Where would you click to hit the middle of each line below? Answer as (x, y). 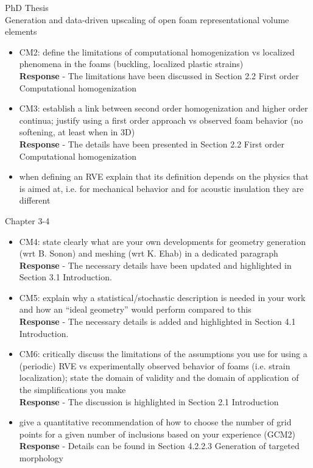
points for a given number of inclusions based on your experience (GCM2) (157, 434)
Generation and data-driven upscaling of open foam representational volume (147, 19)
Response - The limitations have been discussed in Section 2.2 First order (159, 75)
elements (21, 31)
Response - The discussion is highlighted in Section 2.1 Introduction (149, 401)
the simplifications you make (72, 390)
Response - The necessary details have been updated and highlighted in (155, 265)
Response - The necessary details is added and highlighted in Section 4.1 (157, 321)
